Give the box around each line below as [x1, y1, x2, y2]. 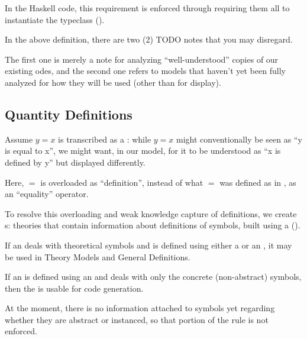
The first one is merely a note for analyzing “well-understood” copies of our [5, 53, 279, 65]
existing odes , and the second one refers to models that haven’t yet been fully [5, 64, 286, 77]
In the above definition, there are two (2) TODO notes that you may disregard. [5, 33, 293, 46]
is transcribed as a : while [58, 133, 151, 145]
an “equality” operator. [5, 188, 89, 200]
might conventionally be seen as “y [176, 133, 302, 145]
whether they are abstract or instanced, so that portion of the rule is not [5, 313, 269, 325]
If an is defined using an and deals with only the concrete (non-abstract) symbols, [5, 270, 302, 283]
